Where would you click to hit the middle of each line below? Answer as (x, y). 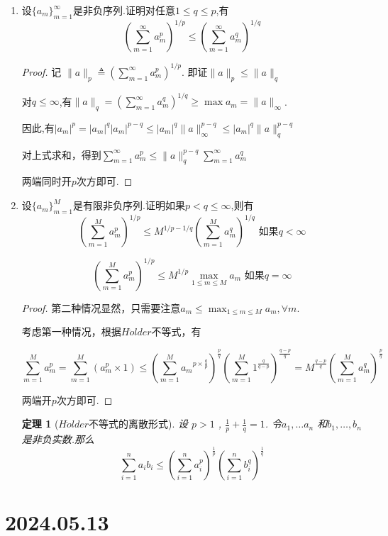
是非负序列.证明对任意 (124, 10)
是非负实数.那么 (58, 439)
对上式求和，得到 (61, 154)
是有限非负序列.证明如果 (129, 205)
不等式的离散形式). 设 (139, 424)
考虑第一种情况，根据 (71, 331)
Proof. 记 (41, 71)
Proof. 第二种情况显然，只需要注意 (101, 307)
